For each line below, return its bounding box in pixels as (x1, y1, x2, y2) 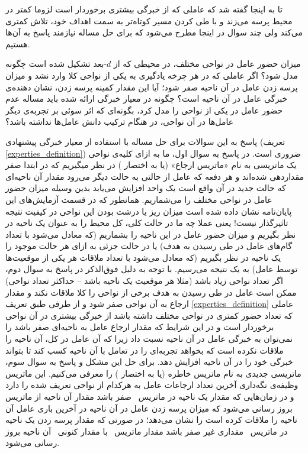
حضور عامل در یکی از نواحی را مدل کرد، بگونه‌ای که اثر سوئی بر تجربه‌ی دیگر (5, 103, 283, 116)
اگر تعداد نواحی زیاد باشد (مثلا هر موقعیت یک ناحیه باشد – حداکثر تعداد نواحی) (5, 274, 283, 287)
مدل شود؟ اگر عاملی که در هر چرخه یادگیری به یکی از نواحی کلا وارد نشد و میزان (5, 69, 298, 81)
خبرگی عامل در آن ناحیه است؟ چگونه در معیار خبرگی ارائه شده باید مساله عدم (5, 92, 288, 105)
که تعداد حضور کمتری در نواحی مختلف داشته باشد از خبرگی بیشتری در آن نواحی (5, 309, 293, 321)
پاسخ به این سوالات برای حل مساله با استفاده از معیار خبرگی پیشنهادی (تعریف (5, 135, 285, 147)
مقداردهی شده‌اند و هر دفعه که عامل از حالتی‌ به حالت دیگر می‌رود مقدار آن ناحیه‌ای (5, 170, 304, 182)
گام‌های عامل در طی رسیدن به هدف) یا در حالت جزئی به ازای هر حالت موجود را (5, 240, 293, 252)
